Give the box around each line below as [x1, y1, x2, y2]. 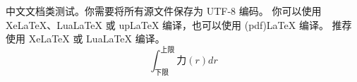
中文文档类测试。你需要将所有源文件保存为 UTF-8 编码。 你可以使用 [6, 4, 322, 18]
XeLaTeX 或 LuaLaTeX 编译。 [28, 31, 165, 46]
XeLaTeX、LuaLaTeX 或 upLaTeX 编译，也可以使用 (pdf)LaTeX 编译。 [6, 17, 329, 32]
